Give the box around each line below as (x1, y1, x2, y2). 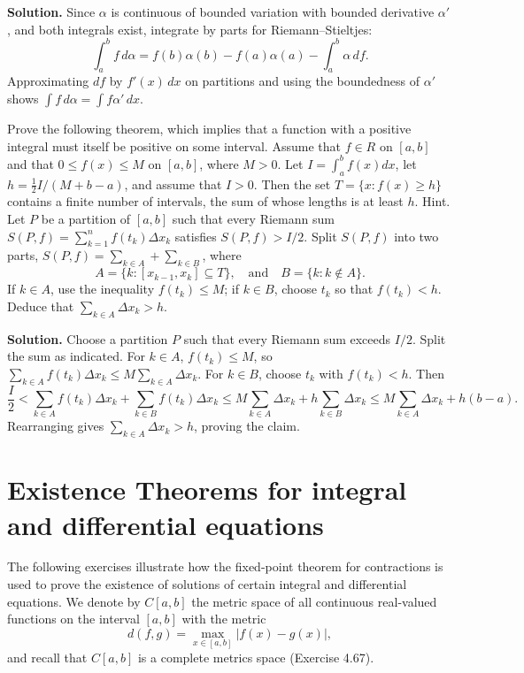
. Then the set (253, 174, 331, 193)
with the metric (181, 609, 266, 628)
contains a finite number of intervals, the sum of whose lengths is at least (7, 192, 404, 210)
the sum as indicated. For (7, 347, 145, 365)
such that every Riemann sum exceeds (183, 329, 391, 348)
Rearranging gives (7, 417, 104, 435)
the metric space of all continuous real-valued (191, 592, 437, 610)
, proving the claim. (194, 417, 300, 435)
